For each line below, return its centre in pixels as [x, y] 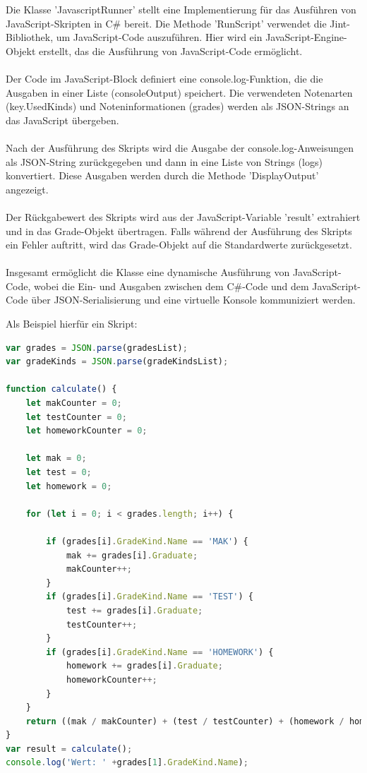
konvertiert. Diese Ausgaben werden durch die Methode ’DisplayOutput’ [162, 175]
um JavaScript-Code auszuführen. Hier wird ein [159, 37]
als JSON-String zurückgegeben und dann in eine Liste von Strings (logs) [164, 161]
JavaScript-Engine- [306, 37]
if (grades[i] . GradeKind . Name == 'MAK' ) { [147, 541]
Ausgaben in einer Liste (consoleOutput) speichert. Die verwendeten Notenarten [179, 92]
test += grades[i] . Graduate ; [134, 610]
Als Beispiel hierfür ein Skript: [72, 324]
